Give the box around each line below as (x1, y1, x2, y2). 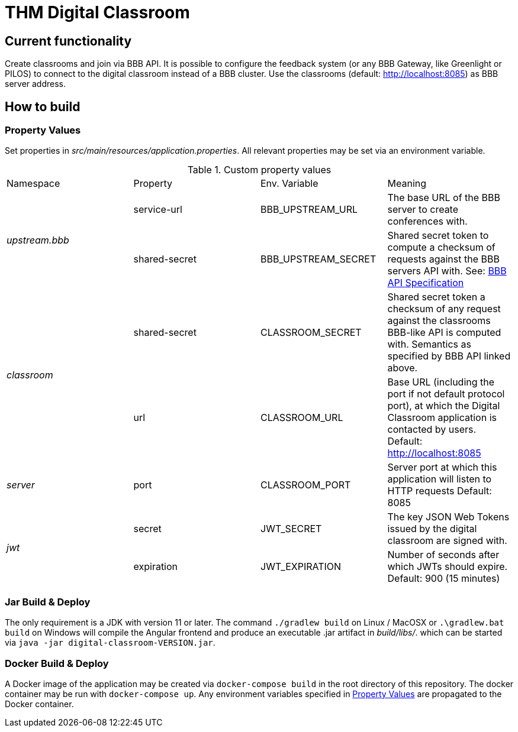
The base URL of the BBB (387, 192, 501, 204)
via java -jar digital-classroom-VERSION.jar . (5, 637, 215, 648)
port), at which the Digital (387, 400, 500, 412)
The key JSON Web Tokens (387, 511, 510, 523)
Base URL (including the (387, 376, 495, 388)
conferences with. (387, 215, 468, 228)
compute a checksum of (387, 241, 496, 254)
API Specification (387, 277, 464, 289)
